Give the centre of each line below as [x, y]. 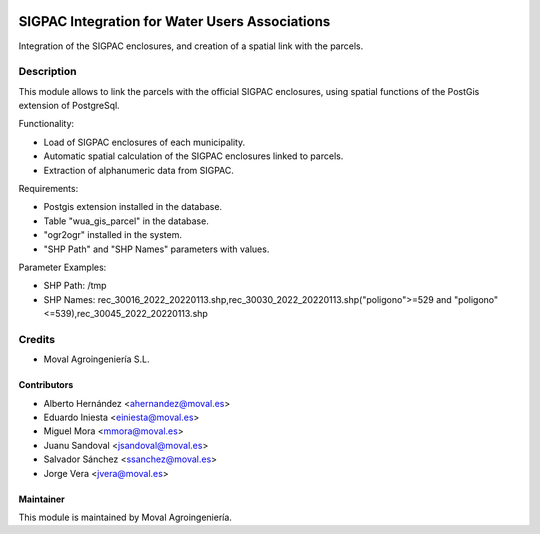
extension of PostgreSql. [69, 106]
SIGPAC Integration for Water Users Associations [174, 21]
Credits [36, 339]
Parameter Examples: [62, 267]
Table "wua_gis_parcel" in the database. [126, 221]
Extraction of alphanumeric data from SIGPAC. [139, 170]
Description [47, 72]
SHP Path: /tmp [75, 286]
